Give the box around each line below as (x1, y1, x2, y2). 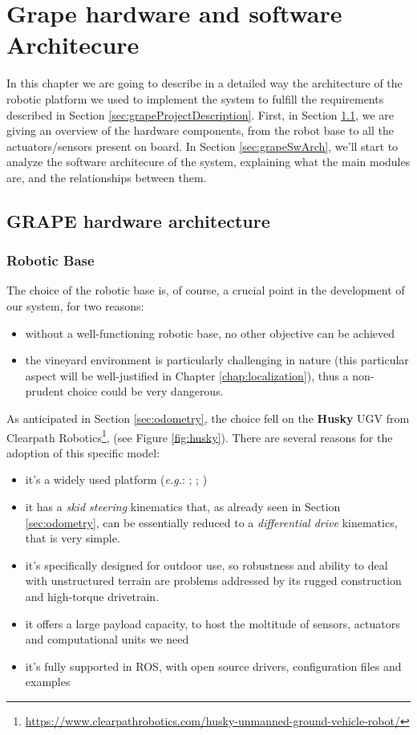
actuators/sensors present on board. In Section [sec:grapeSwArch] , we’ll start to (6, 137, 399, 154)
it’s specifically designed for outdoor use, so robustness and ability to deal (25, 556, 388, 573)
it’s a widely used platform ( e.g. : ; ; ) (25, 471, 208, 488)
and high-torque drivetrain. (25, 588, 160, 605)
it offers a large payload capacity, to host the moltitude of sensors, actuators (25, 615, 400, 631)
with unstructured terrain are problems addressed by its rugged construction (25, 572, 402, 589)
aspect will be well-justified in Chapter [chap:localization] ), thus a (25, 367, 349, 384)
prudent (25, 383, 64, 400)
